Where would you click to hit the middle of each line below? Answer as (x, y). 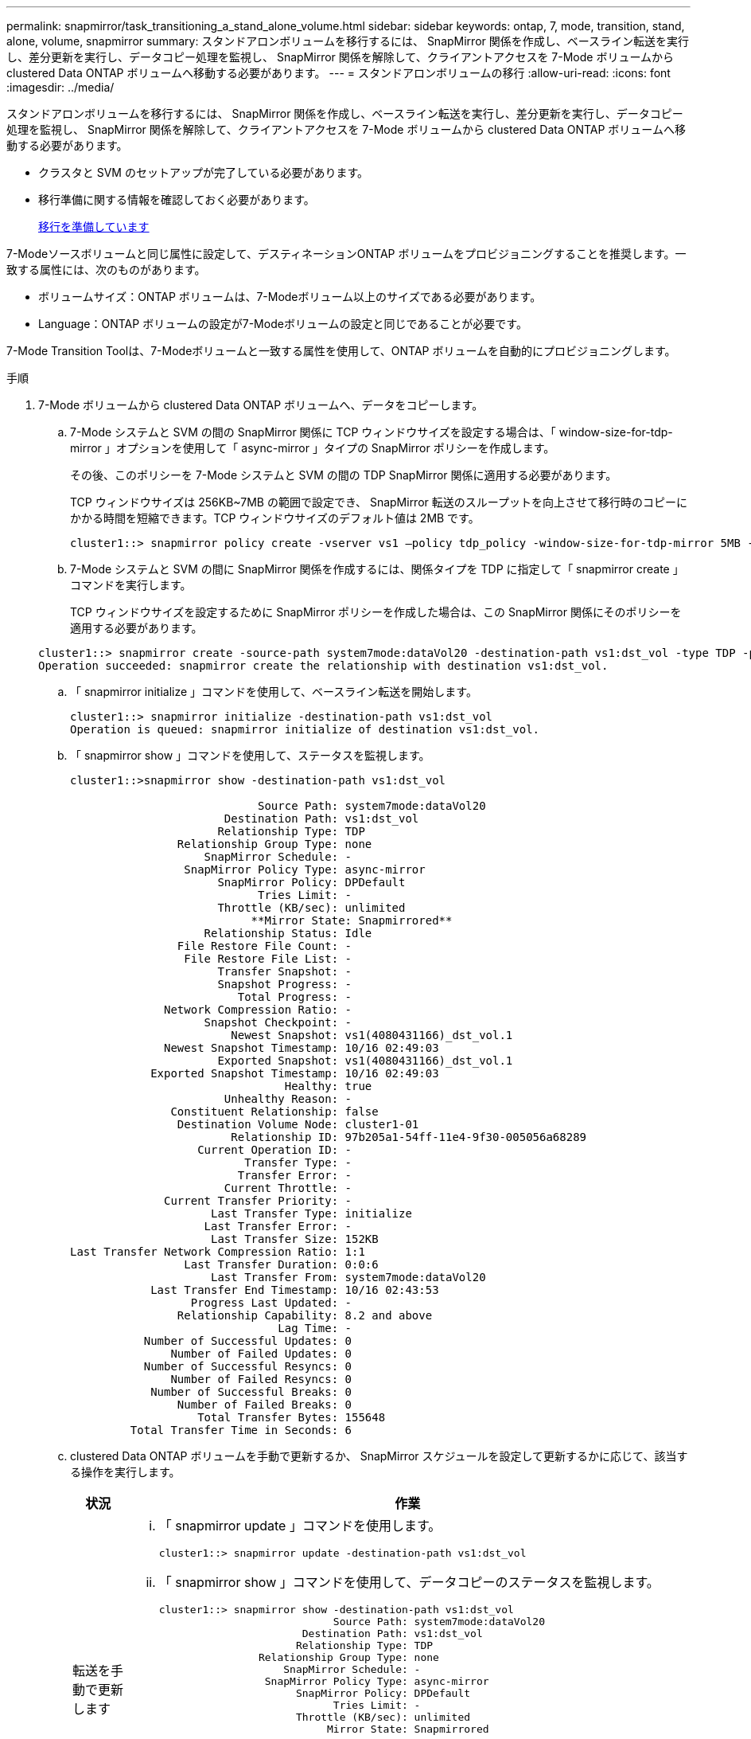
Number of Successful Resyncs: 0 (248, 1366)
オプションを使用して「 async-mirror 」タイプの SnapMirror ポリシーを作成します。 (335, 448)
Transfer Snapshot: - (285, 971)
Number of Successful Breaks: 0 (251, 1392)
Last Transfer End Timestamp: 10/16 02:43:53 (295, 1290)
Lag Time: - (315, 1328)
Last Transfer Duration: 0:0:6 (281, 1264)
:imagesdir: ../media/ (60, 87)
